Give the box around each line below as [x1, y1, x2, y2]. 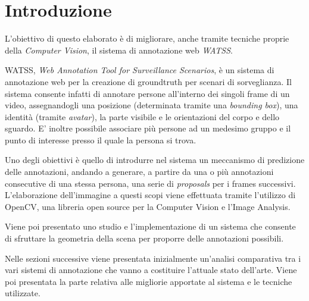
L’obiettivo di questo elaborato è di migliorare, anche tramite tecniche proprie [5, 32, 289, 45]
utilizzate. [5, 287, 40, 299]
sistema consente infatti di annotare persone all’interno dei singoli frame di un [5, 87, 290, 99]
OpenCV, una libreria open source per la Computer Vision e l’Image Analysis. [5, 200, 291, 212]
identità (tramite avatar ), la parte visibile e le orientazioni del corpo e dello [5, 110, 280, 123]
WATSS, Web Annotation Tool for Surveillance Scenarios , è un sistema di [5, 64, 274, 76]
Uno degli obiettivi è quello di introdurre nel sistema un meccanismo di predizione [5, 153, 305, 166]
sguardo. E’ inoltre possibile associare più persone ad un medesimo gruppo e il [5, 122, 291, 134]
